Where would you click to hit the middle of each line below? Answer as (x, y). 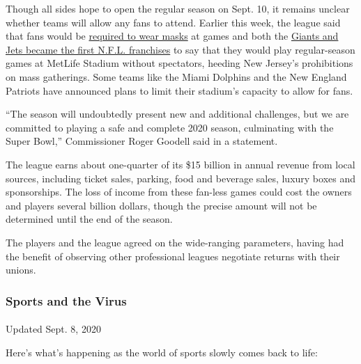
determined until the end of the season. (89, 219)
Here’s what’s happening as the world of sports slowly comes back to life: (162, 352)
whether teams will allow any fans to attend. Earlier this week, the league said (173, 22)
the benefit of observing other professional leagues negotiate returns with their (173, 256)
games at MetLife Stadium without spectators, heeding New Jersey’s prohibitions (179, 63)
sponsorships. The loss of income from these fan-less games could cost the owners (179, 192)
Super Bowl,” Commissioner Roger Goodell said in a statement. (142, 141)
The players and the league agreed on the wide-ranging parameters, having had (175, 242)
